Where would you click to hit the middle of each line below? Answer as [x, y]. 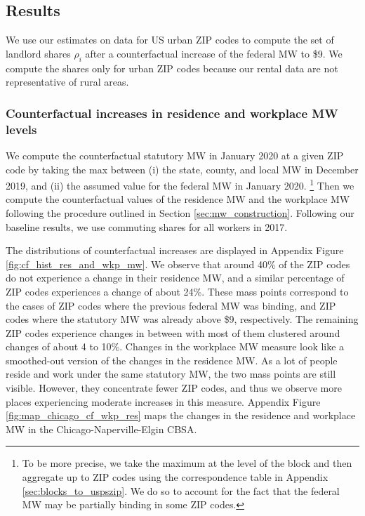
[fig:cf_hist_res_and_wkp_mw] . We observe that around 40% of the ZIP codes [178, 264]
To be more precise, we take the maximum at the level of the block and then [187, 463]
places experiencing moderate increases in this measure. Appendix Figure [163, 401]
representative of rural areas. [67, 82]
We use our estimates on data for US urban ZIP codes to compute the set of [170, 40]
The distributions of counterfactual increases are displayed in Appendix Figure [175, 250]
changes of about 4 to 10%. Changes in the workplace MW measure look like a [175, 346]
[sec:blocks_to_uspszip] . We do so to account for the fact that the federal [181, 490]
